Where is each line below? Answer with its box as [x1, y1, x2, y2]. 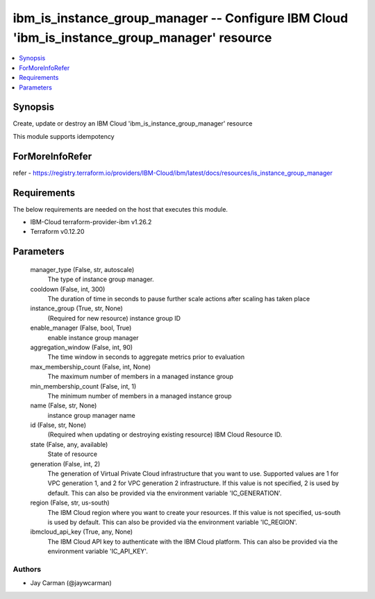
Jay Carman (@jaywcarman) [30, 579, 112, 587]
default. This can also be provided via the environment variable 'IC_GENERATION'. [47, 489, 282, 497]
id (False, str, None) [30, 421, 87, 430]
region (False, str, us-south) [30, 498, 110, 507]
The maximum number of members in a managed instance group [47, 372, 234, 381]
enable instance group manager [47, 333, 139, 341]
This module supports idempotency [12, 132, 115, 140]
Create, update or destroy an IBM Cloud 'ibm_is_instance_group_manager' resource [12, 119, 253, 128]
